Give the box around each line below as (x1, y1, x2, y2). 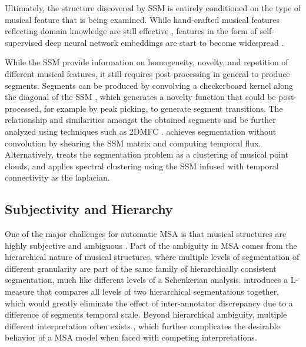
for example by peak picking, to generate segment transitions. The (44, 102, 283, 114)
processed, (5, 102, 42, 114)
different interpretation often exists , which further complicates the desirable (5, 319, 280, 332)
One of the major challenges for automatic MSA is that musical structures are (5, 228, 287, 240)
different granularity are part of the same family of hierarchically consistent (5, 262, 277, 274)
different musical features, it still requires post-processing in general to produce (5, 67, 290, 79)
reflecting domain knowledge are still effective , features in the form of (5, 25, 257, 37)
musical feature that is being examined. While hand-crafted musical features (5, 13, 280, 25)
